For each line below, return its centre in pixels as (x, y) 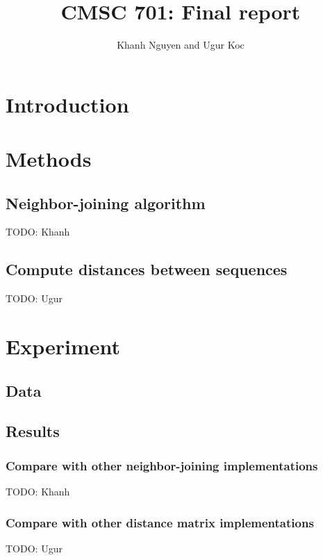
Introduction (67, 104)
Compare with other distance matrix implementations (160, 522)
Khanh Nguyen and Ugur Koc (181, 45)
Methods (49, 159)
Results (33, 431)
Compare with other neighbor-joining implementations (162, 465)
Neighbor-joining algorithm (106, 203)
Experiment (63, 346)
